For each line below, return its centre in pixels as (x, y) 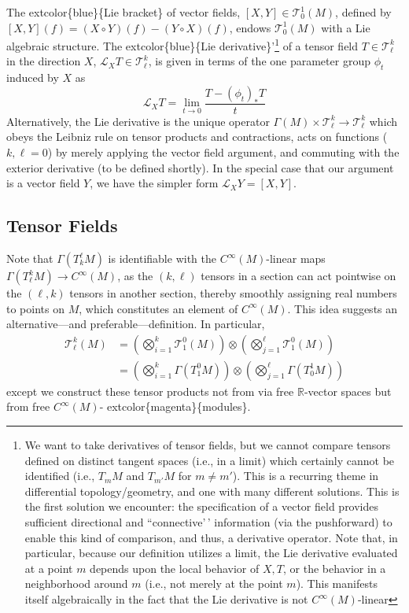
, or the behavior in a (334, 568)
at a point (49, 568)
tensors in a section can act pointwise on (298, 276)
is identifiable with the (162, 258)
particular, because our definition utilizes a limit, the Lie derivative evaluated (211, 553)
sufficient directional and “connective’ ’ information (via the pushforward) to (208, 522)
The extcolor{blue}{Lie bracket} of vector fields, (123, 12)
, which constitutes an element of (158, 308)
